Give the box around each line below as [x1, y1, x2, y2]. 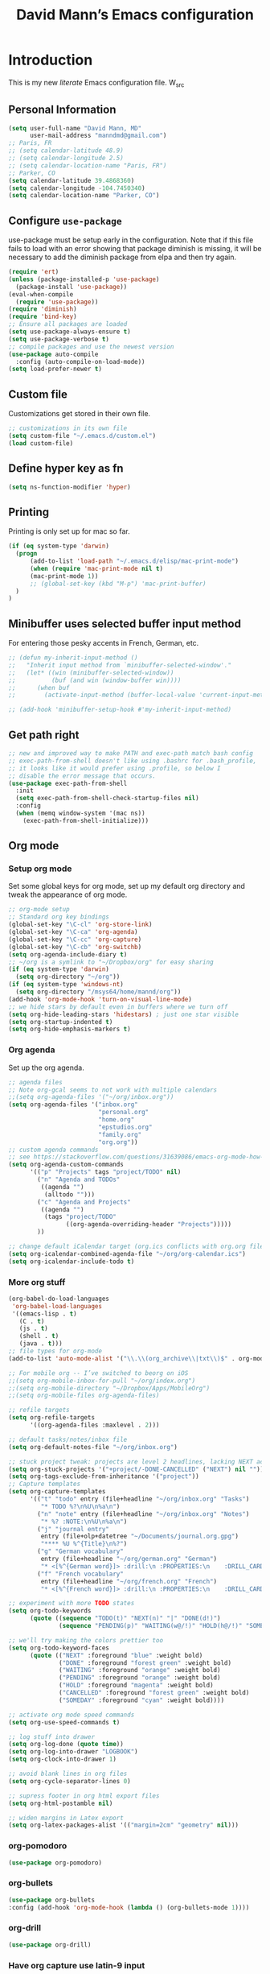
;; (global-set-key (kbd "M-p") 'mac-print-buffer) [29, 580, 207, 588]
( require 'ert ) [8, 268, 59, 276]
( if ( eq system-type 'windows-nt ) [8, 981, 125, 989]
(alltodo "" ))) [43, 1190, 95, 1199]
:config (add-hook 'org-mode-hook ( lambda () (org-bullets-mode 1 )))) [8, 1903, 250, 1911]
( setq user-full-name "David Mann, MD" [8, 124, 142, 132]
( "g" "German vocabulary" [37, 1547, 125, 1555]
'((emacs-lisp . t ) [11, 1310, 78, 1318]
